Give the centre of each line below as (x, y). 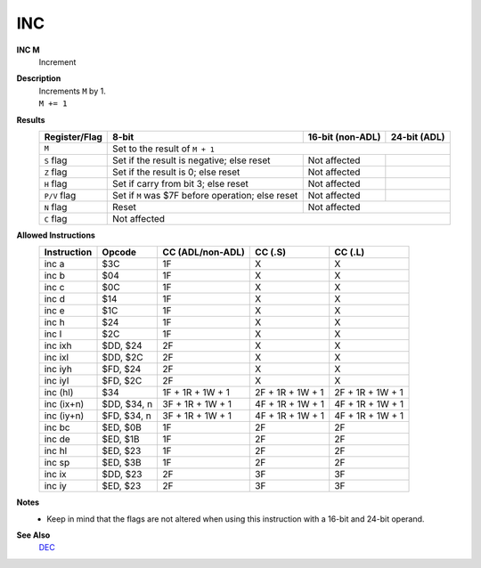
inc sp (57, 463)
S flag (56, 160)
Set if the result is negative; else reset (192, 160)
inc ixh (58, 345)
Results (31, 119)
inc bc (57, 427)
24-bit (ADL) (418, 136)
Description (39, 78)
